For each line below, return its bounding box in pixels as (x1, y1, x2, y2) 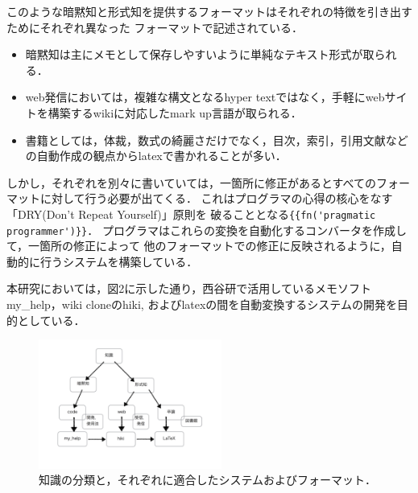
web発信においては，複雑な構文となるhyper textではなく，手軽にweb (25, 88, 385, 105)
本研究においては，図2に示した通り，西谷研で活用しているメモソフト (6, 280, 371, 297)
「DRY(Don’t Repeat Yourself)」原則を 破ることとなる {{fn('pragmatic (6, 205, 376, 222)
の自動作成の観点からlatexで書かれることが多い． (25, 147, 287, 164)
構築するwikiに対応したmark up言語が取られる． (48, 104, 302, 121)
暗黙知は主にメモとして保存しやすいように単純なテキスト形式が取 (25, 46, 375, 63)
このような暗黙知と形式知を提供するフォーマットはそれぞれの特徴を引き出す (6, 3, 412, 19)
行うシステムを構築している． (39, 253, 198, 269)
